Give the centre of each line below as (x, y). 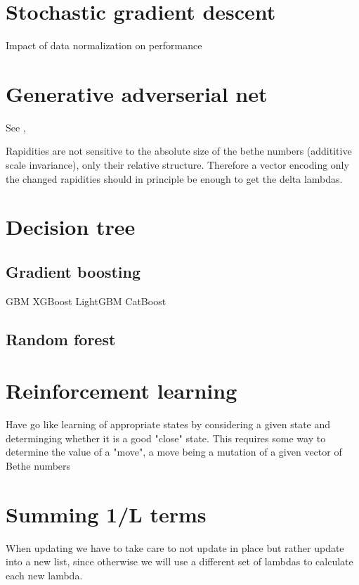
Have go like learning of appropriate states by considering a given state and (168, 424)
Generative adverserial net (137, 93)
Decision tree (71, 227)
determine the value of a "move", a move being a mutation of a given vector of (174, 452)
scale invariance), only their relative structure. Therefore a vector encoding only (177, 165)
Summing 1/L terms (106, 514)
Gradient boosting (73, 271)
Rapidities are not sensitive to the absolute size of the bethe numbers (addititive (179, 151)
